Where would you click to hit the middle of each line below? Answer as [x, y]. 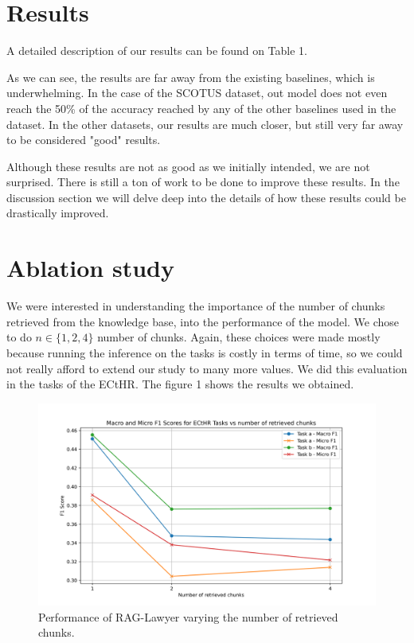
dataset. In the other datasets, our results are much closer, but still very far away [205, 124]
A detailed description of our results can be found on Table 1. [157, 51]
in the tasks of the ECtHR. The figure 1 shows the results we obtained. [180, 384]
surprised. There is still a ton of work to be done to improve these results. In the [203, 182]
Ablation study [90, 268]
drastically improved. [58, 213]
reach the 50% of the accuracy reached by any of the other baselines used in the [201, 108]
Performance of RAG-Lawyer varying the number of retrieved [188, 616]
